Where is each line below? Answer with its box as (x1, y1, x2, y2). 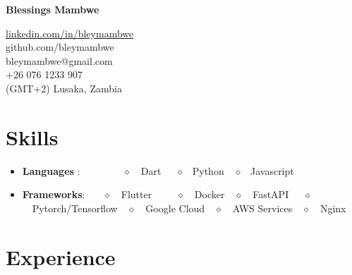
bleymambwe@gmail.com (6, 53, 113, 68)
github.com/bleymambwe (6, 39, 114, 54)
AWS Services (232, 200, 293, 215)
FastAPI (253, 187, 289, 202)
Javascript (250, 163, 294, 178)
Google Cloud (145, 200, 205, 215)
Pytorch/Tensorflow (32, 200, 118, 215)
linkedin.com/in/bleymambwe (6, 25, 134, 40)
